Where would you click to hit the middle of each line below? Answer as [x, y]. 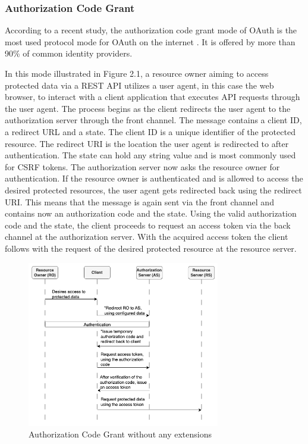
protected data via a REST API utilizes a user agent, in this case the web [139, 85]
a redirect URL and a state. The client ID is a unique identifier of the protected [150, 131]
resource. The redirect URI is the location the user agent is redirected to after [147, 143]
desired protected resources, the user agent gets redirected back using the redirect [153, 190]
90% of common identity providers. [69, 53]
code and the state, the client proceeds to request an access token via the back [148, 225]
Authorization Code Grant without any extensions [120, 434]
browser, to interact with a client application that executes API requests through [153, 97]
